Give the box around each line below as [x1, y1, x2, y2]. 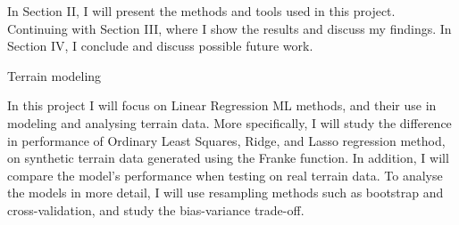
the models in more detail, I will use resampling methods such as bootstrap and [7, 183, 444, 202]
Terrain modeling [7, 66, 102, 84]
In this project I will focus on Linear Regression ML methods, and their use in [7, 96, 437, 115]
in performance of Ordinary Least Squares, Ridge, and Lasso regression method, [7, 131, 446, 149]
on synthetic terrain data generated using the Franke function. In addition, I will [7, 149, 449, 167]
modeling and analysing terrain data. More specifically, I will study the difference [7, 113, 452, 132]
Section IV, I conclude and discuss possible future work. [7, 36, 313, 55]
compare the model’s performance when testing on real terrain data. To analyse [7, 165, 443, 184]
